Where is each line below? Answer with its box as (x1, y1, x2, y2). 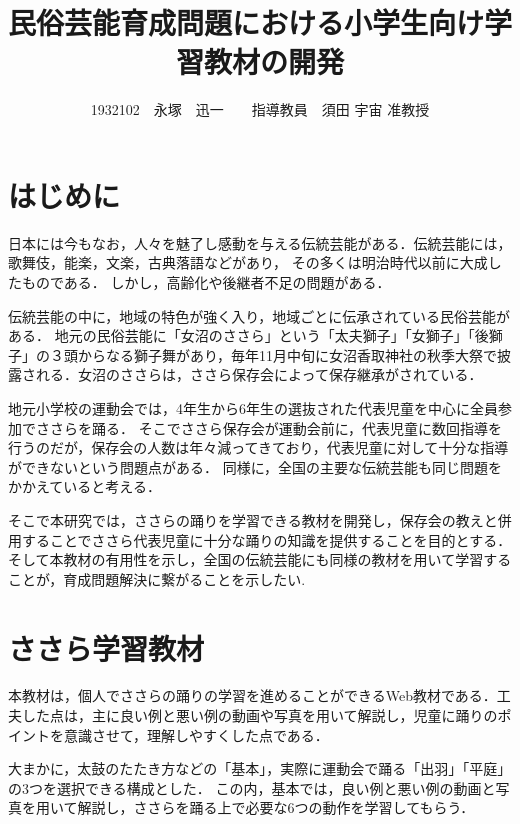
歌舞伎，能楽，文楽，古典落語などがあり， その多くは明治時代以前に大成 (8, 252, 488, 273)
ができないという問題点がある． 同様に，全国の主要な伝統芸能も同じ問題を (8, 456, 502, 477)
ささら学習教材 (8, 627, 205, 668)
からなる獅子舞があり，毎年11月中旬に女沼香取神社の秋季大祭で (77, 344, 498, 365)
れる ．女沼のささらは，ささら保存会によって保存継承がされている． (35, 364, 483, 385)
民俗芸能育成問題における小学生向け (8, 2, 485, 43)
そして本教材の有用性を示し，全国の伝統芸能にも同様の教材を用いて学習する (8, 549, 512, 570)
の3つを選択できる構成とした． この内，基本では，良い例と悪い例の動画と (8, 777, 496, 798)
